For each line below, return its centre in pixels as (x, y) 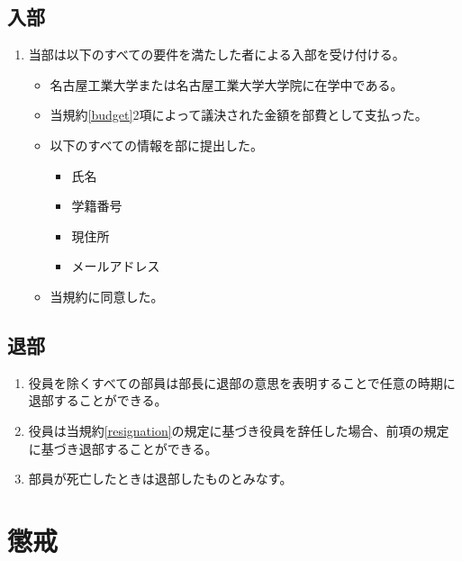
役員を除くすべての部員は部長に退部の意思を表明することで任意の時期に (242, 382)
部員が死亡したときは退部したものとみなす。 (160, 479)
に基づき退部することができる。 (123, 448)
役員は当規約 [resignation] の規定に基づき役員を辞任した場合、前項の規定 (239, 430)
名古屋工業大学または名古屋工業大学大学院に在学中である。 (226, 84)
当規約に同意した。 (107, 296)
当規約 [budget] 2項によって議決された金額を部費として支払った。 (239, 115)
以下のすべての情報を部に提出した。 (157, 145)
